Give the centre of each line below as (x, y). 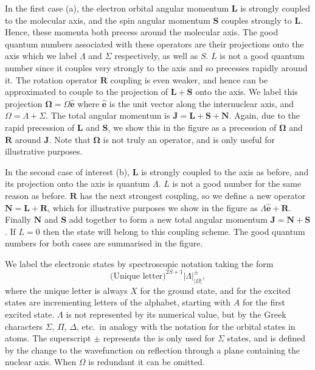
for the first (264, 302)
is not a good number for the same (237, 183)
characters (24, 326)
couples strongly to (257, 20)
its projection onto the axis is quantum (78, 183)
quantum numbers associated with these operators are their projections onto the (154, 44)
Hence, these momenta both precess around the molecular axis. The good (142, 32)
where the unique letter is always (66, 290)
